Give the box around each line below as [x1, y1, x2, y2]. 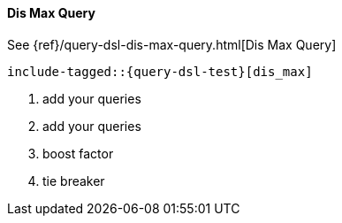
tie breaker [42, 173, 105, 188]
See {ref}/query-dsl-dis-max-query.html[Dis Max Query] [7, 36, 337, 52]
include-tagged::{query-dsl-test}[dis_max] [7, 64, 313, 79]
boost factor [42, 145, 114, 161]
